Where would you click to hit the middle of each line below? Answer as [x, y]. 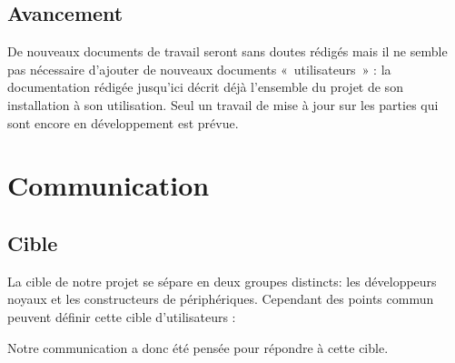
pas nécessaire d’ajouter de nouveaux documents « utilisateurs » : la [199, 69]
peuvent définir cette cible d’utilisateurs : [122, 316]
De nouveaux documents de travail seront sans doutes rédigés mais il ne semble [227, 51]
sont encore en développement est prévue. [123, 122]
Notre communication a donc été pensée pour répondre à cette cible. [198, 347]
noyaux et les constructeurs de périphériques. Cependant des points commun [221, 299]
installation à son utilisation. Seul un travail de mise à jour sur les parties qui [223, 104]
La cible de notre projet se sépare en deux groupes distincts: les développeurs [222, 281]
